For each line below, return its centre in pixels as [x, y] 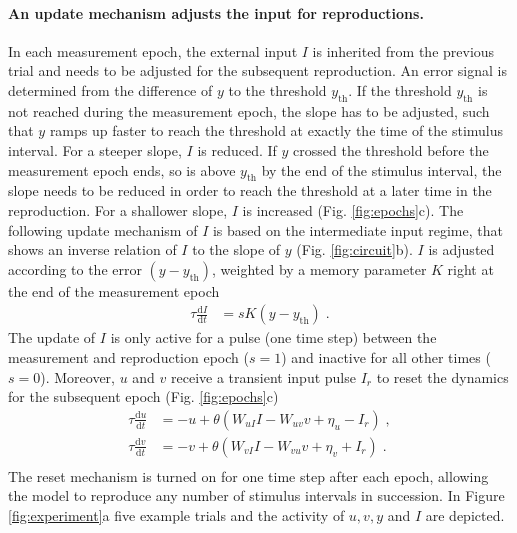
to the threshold [277, 89]
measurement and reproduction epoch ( [128, 356]
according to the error [75, 268]
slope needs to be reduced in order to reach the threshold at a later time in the [250, 190]
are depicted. [465, 515]
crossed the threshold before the [391, 149]
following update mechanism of [103, 229]
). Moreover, [77, 376]
